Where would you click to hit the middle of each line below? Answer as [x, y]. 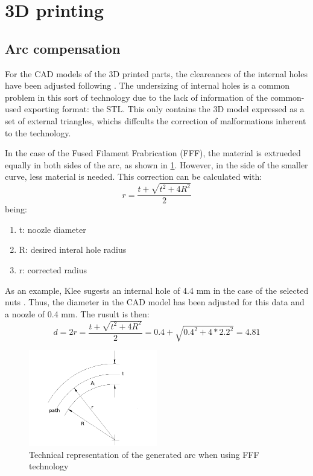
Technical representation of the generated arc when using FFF [144, 454]
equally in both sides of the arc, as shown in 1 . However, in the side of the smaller [156, 164]
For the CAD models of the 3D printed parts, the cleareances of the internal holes [156, 73]
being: [16, 209]
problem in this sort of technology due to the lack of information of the [136, 97]
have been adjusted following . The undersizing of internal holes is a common [147, 85]
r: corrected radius [53, 270]
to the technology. [38, 132]
